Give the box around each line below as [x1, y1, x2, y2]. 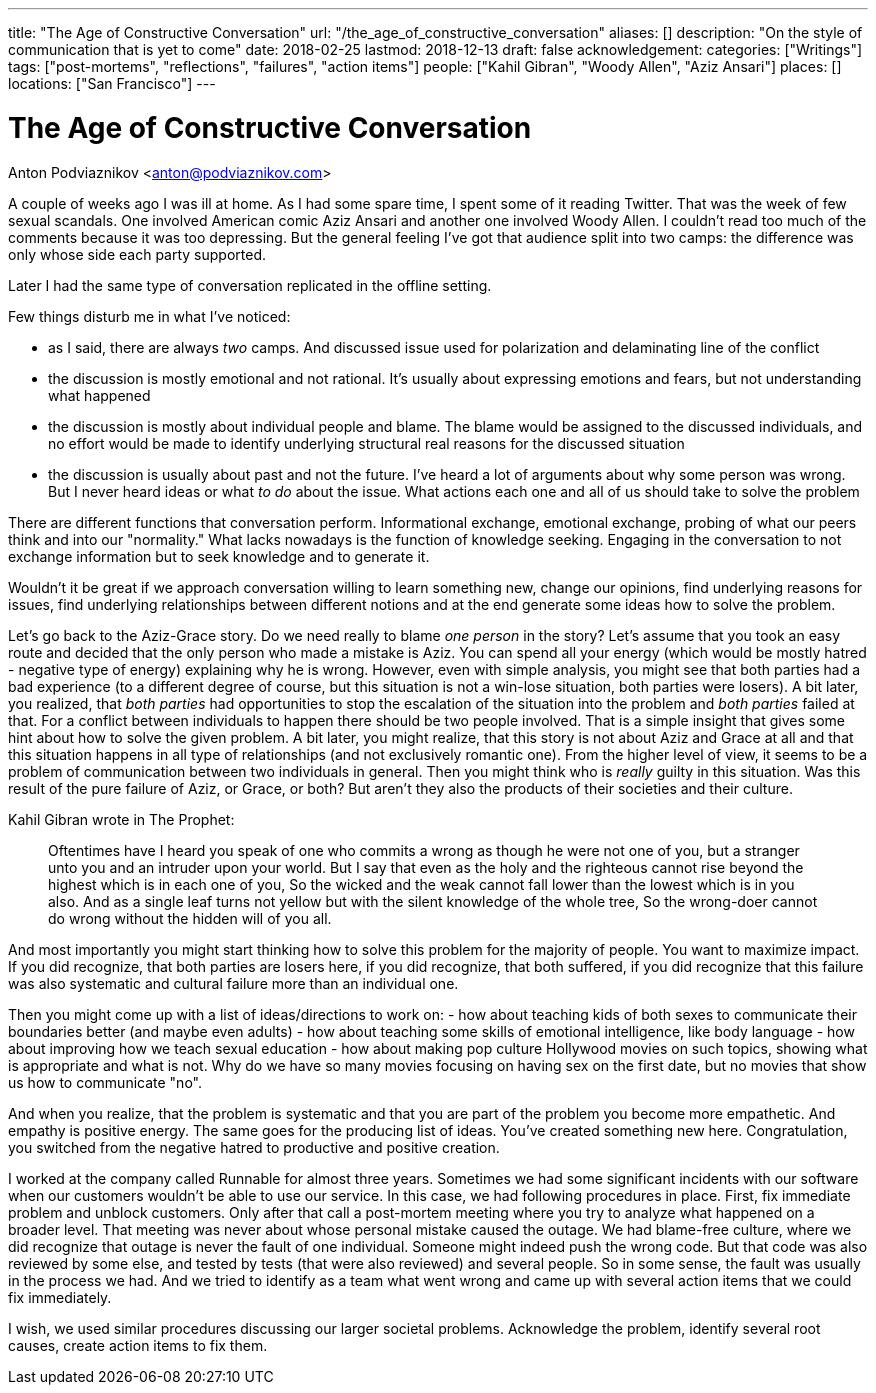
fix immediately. [8, 1288, 112, 1306]
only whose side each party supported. [8, 245, 267, 263]
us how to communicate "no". [8, 1073, 202, 1091]
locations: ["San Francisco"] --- [8, 75, 216, 92]
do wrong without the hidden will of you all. [48, 909, 332, 927]
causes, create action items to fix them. [8, 1336, 268, 1354]
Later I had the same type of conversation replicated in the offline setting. [8, 276, 492, 294]
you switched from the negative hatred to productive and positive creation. [8, 1138, 500, 1156]
